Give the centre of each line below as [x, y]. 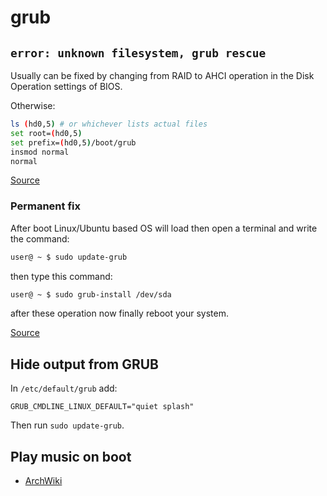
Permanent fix [45, 206]
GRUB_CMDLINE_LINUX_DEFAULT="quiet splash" [102, 407]
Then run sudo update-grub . [67, 425]
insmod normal [40, 152]
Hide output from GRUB [84, 364]
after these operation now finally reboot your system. [119, 313]
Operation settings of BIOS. [66, 86]
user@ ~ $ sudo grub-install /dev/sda [91, 294]
